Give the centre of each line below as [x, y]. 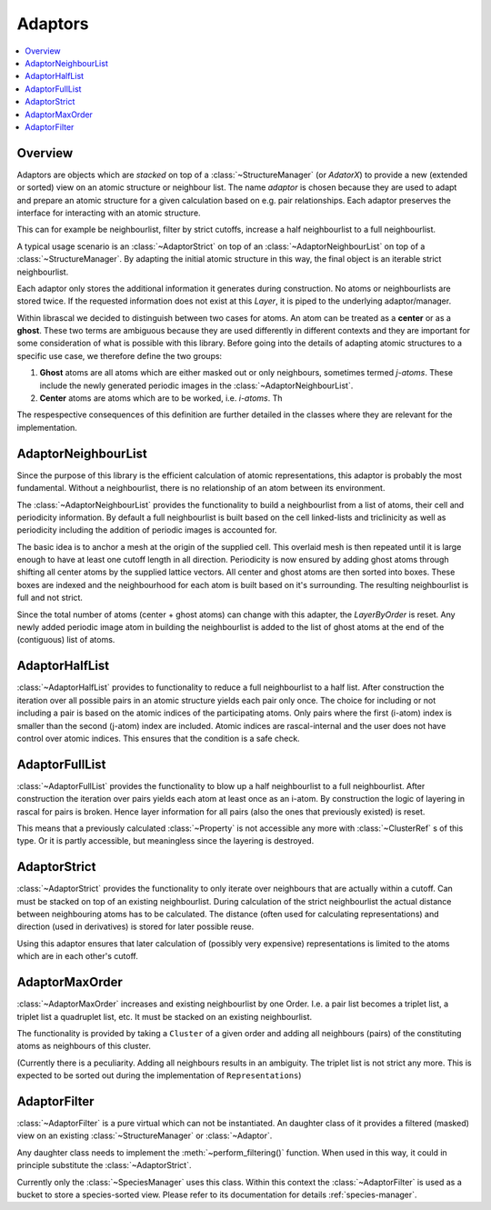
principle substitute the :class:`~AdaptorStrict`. [104, 1165]
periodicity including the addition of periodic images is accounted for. [147, 530]
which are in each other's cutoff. [77, 956]
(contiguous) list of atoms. [66, 640]
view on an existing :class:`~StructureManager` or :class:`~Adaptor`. [145, 1135]
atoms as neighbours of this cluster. [84, 1046]
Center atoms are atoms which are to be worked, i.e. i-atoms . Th [161, 398]
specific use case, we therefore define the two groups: [120, 355]
